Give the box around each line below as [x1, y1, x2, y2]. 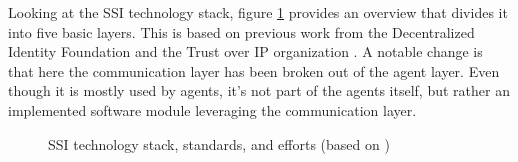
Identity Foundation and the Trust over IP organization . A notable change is [8, 41, 483, 62]
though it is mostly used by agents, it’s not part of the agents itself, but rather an [8, 80, 510, 101]
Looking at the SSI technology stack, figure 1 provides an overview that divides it [8, 2, 508, 22]
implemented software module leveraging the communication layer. [8, 99, 417, 120]
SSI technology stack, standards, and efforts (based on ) [48, 133, 390, 154]
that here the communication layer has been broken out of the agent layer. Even [8, 60, 500, 81]
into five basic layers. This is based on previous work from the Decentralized [8, 21, 475, 42]
